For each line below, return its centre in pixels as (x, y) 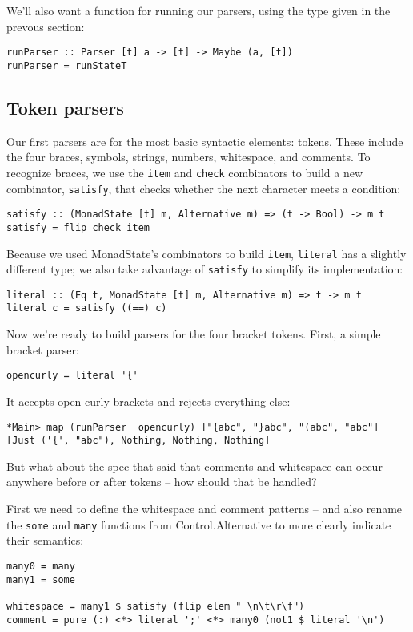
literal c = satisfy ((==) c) (87, 308)
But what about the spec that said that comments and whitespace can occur (194, 466)
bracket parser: (43, 349)
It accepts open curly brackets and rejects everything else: (148, 401)
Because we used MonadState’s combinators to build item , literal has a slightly (206, 253)
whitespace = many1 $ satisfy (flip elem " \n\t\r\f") (156, 606)
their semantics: (45, 540)
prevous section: (46, 26)
